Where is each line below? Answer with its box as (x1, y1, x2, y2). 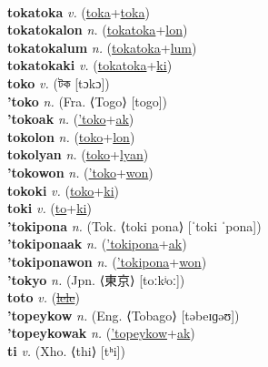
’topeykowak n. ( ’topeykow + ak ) (7, 323, 195, 342)
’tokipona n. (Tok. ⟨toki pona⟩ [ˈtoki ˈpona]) (7, 216, 262, 235)
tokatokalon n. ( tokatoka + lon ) (7, 20, 188, 39)
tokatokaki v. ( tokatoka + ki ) (7, 56, 173, 75)
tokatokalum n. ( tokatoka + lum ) (7, 37, 197, 56)
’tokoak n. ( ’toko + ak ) (7, 109, 134, 128)
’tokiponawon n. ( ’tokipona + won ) (7, 251, 207, 270)
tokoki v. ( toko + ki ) (7, 180, 120, 199)
